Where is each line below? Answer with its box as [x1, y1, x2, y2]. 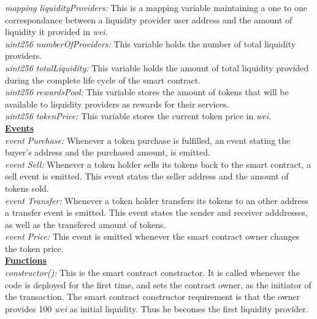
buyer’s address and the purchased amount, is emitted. [5, 146, 210, 159]
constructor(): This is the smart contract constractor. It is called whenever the [5, 266, 300, 279]
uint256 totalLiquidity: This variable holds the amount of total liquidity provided [5, 61, 309, 74]
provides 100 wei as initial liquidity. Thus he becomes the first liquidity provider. [5, 302, 308, 315]
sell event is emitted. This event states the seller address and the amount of [5, 170, 289, 183]
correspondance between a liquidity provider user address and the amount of [5, 13, 292, 26]
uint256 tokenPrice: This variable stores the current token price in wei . [5, 109, 271, 122]
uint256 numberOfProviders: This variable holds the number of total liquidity [5, 37, 296, 50]
